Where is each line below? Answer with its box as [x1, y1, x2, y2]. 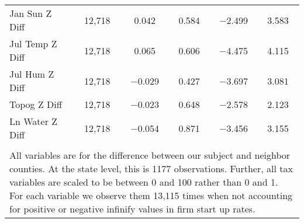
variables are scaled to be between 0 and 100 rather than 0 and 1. [9, 175, 278, 189]
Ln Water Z [9, 114, 58, 128]
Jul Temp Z [9, 37, 57, 50]
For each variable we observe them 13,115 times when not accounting [9, 189, 293, 202]
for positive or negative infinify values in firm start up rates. [9, 202, 255, 215]
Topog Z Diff [9, 97, 63, 111]
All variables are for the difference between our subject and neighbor [9, 148, 291, 162]
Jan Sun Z [9, 6, 52, 20]
